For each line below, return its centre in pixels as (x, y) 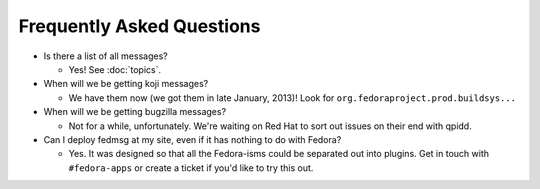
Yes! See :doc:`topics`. (115, 69)
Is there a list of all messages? (106, 56)
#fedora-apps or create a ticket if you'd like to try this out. (191, 167)
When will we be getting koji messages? (126, 84)
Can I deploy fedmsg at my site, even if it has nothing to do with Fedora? (192, 139)
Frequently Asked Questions (139, 26)
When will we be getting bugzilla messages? (135, 112)
